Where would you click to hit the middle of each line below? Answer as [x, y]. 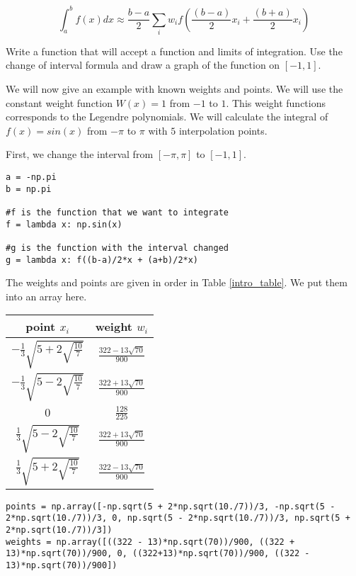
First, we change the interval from [80, 154]
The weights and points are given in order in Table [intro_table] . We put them [177, 282]
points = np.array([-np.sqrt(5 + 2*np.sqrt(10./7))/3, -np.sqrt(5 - [171, 506]
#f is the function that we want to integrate [117, 212]
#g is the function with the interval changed [117, 248]
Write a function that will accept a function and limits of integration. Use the [174, 51]
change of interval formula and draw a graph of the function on [143, 65]
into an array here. [46, 296]
